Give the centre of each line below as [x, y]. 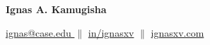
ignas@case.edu [39, 32]
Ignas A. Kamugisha [56, 9]
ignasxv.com [177, 32]
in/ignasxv [111, 32]
